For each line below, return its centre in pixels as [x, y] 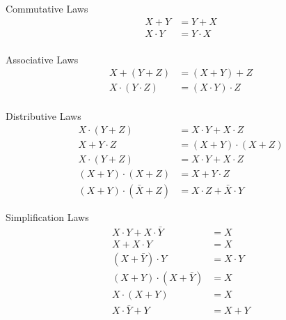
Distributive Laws [43, 116]
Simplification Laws [47, 217]
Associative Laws [42, 59]
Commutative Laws [47, 8]
